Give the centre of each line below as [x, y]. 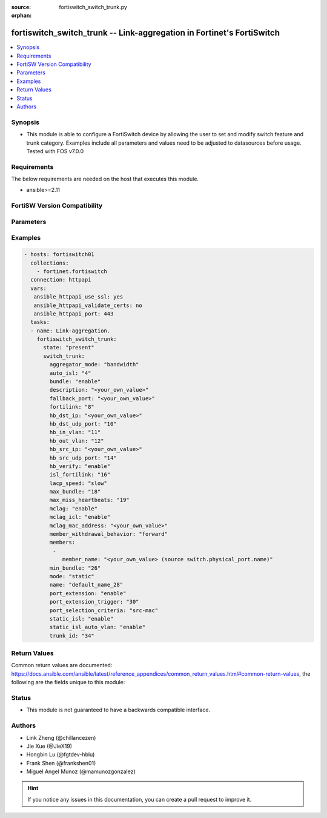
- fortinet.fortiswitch [72, 271]
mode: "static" [72, 576]
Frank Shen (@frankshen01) [61, 763]
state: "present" [69, 348]
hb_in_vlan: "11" [75, 432]
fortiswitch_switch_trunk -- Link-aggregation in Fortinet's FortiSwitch [145, 33]
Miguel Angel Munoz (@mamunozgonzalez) [81, 771]
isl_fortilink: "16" [80, 475]
